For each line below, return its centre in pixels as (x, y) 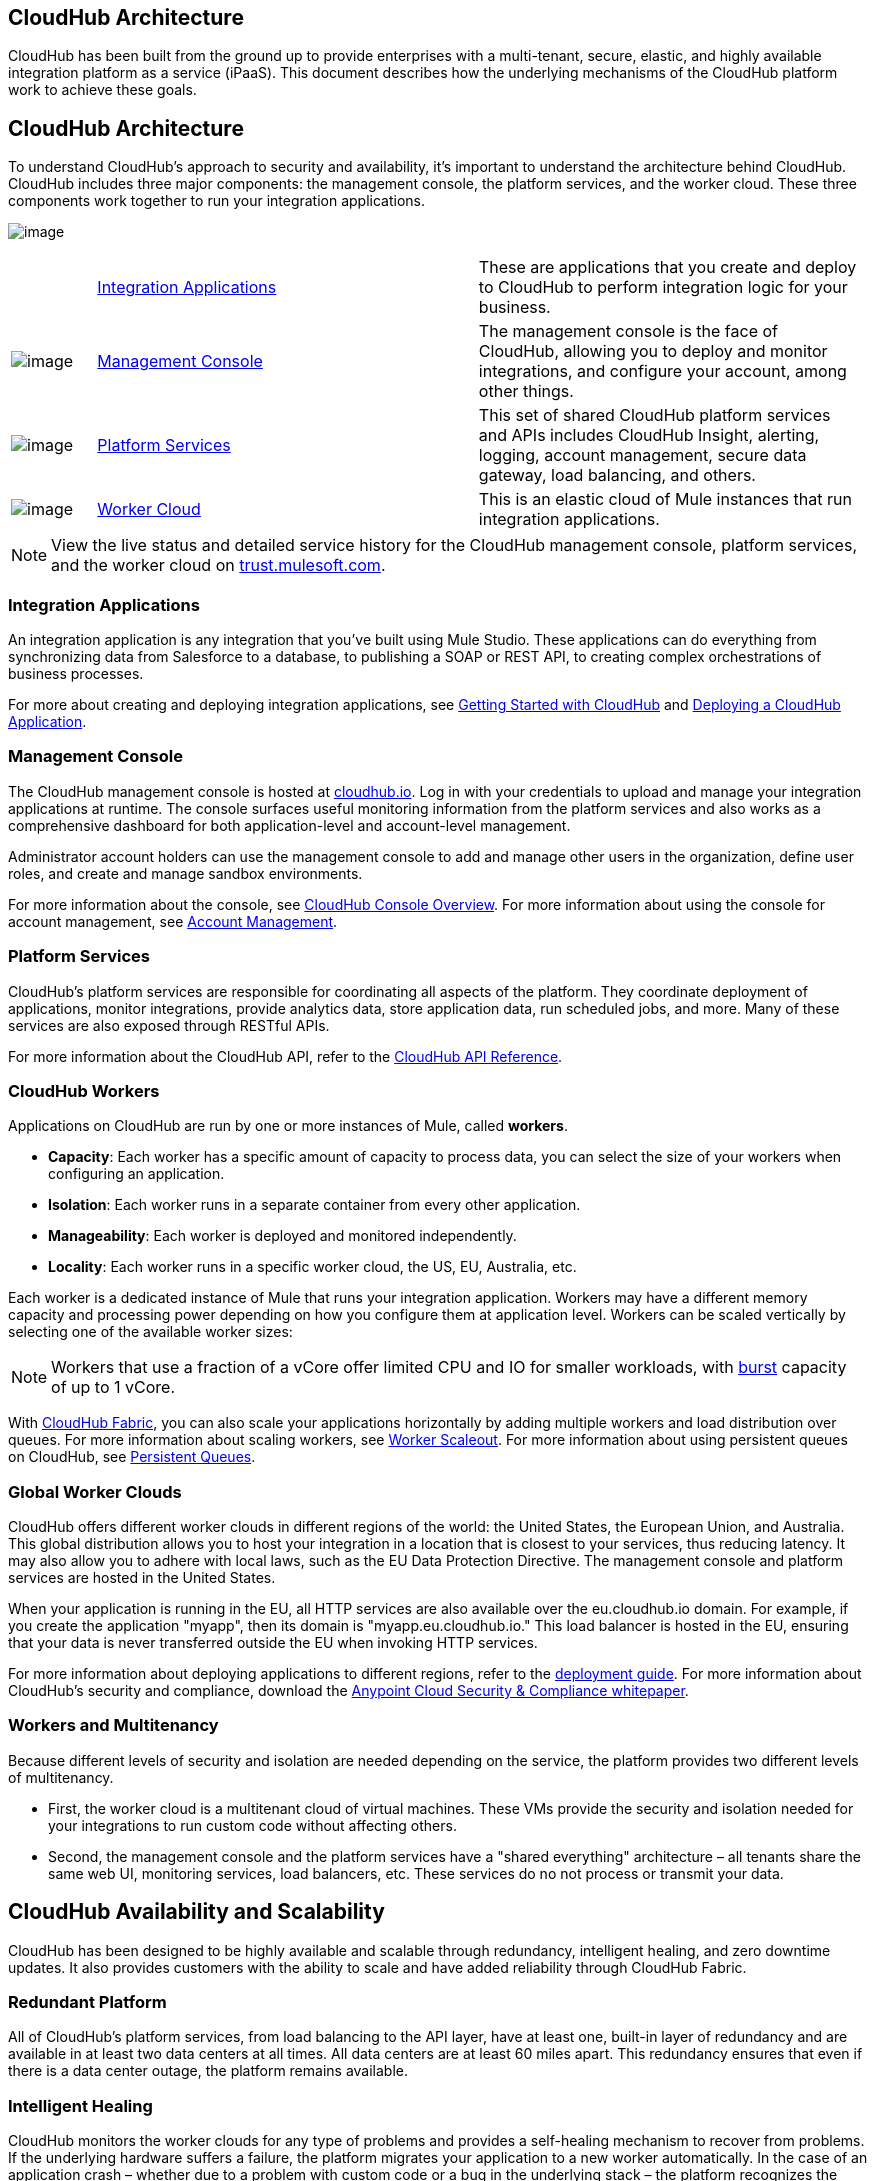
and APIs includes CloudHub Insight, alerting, (649, 435)
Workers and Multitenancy (113, 1725)
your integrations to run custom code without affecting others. (252, 1825)
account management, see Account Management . (173, 921)
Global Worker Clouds (95, 1491)
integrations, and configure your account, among (662, 371)
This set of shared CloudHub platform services (654, 415)
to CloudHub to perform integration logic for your (663, 287)
